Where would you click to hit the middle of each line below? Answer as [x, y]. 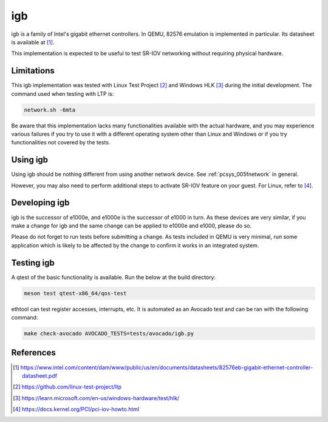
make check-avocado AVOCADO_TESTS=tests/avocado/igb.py [109, 333]
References [33, 353]
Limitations [33, 71]
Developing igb [40, 203]
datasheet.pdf [40, 375]
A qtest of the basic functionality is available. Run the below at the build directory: [113, 277]
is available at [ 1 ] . [33, 42]
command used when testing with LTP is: [63, 93]
